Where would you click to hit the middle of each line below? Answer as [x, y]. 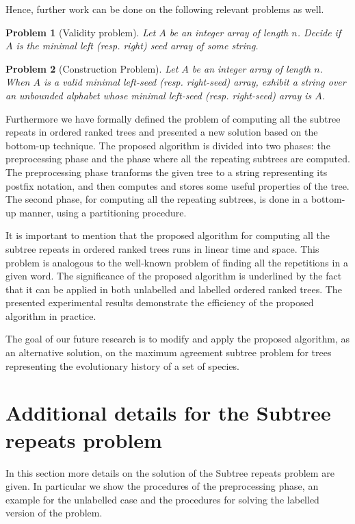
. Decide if [319, 32]
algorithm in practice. [51, 315]
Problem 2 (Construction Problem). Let [92, 68]
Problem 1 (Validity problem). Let [81, 32]
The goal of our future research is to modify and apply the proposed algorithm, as [178, 339]
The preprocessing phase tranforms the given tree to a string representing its [167, 172]
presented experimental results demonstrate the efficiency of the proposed [160, 302]
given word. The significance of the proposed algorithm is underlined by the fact [174, 276]
